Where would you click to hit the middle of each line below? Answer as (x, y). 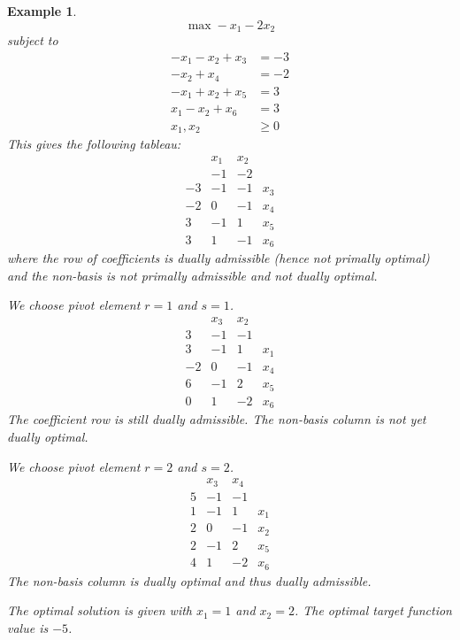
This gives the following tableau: (94, 144)
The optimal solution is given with (100, 610)
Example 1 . (42, 11)
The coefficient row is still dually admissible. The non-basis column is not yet (217, 419)
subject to (33, 40)
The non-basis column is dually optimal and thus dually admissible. (189, 580)
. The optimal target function (373, 610)
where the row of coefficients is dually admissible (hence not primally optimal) (218, 258)
